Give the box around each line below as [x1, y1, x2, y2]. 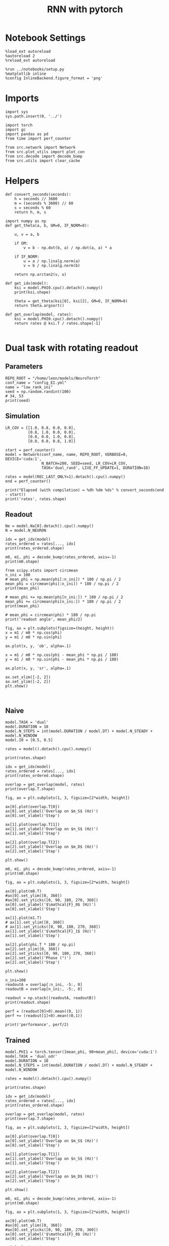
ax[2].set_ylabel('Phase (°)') [5, 955, 71, 961]
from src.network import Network [5, 145, 76, 150]
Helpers [5, 175, 39, 186]
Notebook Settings [5, 32, 86, 44]
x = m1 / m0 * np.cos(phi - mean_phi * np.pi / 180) [5, 652, 119, 658]
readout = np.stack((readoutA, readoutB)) [5, 995, 96, 1001]
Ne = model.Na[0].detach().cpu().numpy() [5, 523, 94, 529]
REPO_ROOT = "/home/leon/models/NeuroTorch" [5, 376, 101, 381]
